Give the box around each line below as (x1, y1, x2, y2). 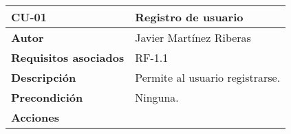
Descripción (11, 69, 76, 85)
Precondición (11, 89, 83, 105)
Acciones (11, 109, 59, 125)
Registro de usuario (135, 9, 244, 25)
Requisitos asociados (11, 49, 125, 65)
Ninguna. (135, 89, 179, 105)
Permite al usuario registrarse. (135, 69, 281, 85)
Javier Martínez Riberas (135, 30, 251, 45)
